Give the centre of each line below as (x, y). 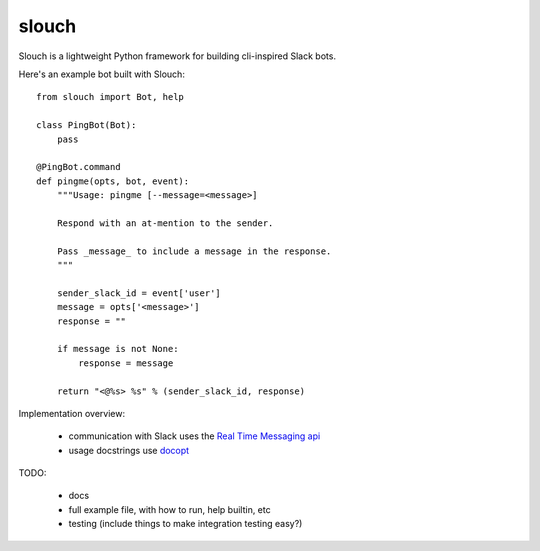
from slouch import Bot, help (110, 97)
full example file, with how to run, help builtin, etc (169, 509)
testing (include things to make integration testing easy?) (185, 524)
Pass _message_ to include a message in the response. (194, 251)
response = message (126, 363)
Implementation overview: (71, 413)
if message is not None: (117, 349)
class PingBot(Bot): (86, 125)
